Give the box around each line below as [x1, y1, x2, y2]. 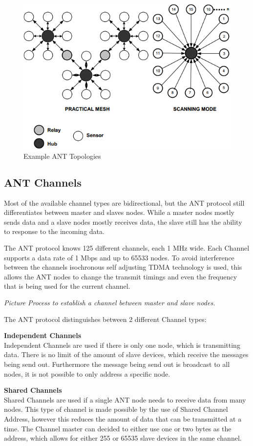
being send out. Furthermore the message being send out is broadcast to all [4, 359, 230, 369]
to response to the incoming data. [4, 226, 105, 236]
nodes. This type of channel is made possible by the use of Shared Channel [4, 404, 228, 414]
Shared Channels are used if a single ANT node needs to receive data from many [4, 394, 246, 404]
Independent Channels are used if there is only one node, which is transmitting [4, 340, 240, 350]
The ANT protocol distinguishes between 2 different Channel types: [4, 314, 207, 324]
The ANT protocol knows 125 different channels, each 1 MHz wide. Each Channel [4, 243, 250, 253]
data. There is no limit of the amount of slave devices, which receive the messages [4, 349, 249, 360]
